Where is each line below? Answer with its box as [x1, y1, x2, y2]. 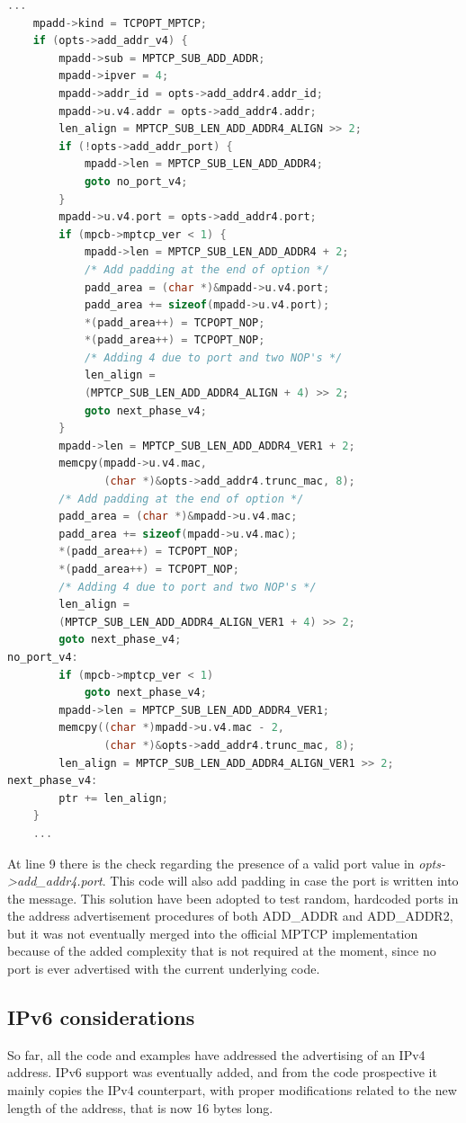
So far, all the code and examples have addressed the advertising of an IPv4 [7, 1045, 426, 1064]
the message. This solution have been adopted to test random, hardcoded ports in [7, 888, 459, 907]
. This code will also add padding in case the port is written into [102, 871, 459, 890]
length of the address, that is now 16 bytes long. [7, 1098, 273, 1117]
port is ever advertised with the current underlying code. [7, 959, 320, 978]
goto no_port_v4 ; [84, 174, 188, 188]
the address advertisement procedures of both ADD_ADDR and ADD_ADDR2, [7, 906, 453, 925]
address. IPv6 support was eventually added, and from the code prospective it [7, 1063, 437, 1082]
